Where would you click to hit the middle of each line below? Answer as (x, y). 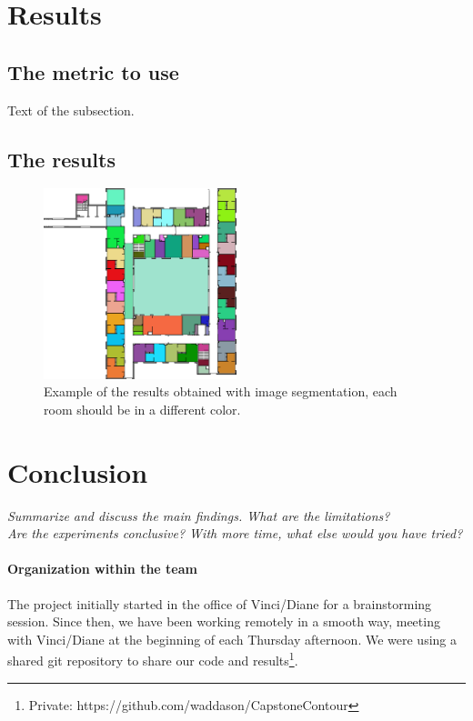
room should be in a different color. (142, 409)
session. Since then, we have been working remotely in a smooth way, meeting (224, 621)
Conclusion (78, 471)
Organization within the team (102, 569)
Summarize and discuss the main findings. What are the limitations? (199, 515)
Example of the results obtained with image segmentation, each (221, 391)
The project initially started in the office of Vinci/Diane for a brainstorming (220, 603)
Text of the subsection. (71, 110)
